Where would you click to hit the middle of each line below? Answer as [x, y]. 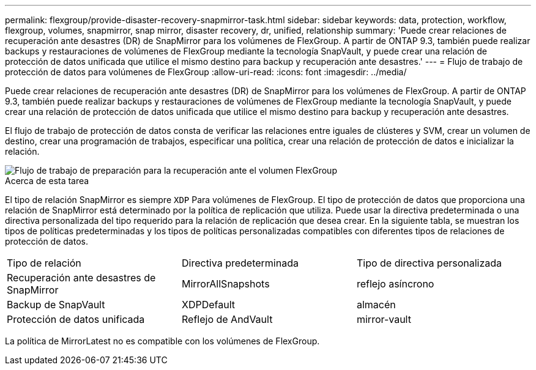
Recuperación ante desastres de [81, 278]
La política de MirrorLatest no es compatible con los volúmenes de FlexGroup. [162, 341]
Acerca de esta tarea [47, 181]
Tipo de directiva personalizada [429, 263]
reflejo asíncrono [395, 284]
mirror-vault [384, 319]
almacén [376, 305]
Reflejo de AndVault [227, 319]
